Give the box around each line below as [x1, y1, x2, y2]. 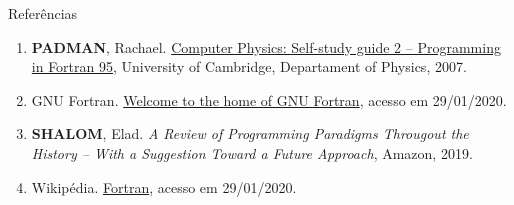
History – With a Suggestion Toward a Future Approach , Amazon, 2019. [31, 142, 473, 163]
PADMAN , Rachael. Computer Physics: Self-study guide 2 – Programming [31, 36, 501, 57]
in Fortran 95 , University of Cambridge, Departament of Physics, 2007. [31, 56, 467, 77]
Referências [8, 3, 78, 23]
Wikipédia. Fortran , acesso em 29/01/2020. [31, 176, 297, 197]
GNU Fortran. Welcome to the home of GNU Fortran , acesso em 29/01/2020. [31, 89, 507, 110]
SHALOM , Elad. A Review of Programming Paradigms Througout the [31, 123, 469, 144]
